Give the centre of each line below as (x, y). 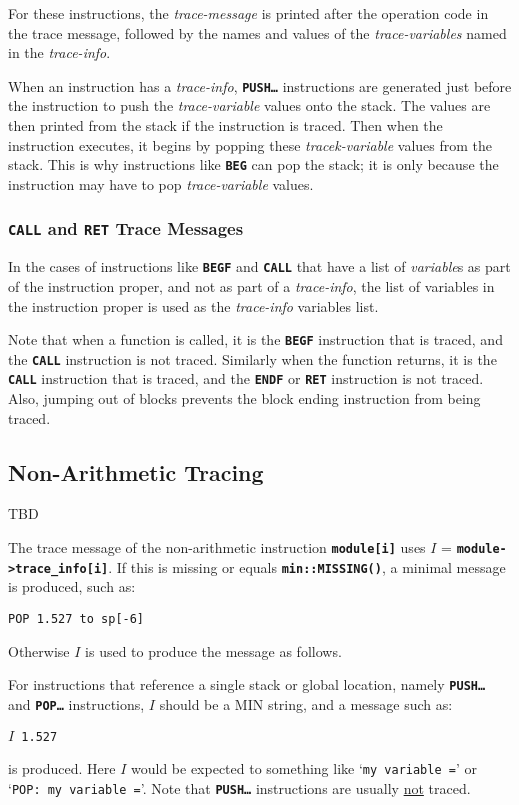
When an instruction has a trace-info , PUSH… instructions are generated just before (260, 85)
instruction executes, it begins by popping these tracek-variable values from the (250, 144)
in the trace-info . (59, 52)
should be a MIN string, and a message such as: (306, 703)
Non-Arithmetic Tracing (136, 471)
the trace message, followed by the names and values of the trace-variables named (257, 32)
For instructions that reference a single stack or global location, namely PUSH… (247, 684)
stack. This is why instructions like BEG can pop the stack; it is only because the (253, 164)
